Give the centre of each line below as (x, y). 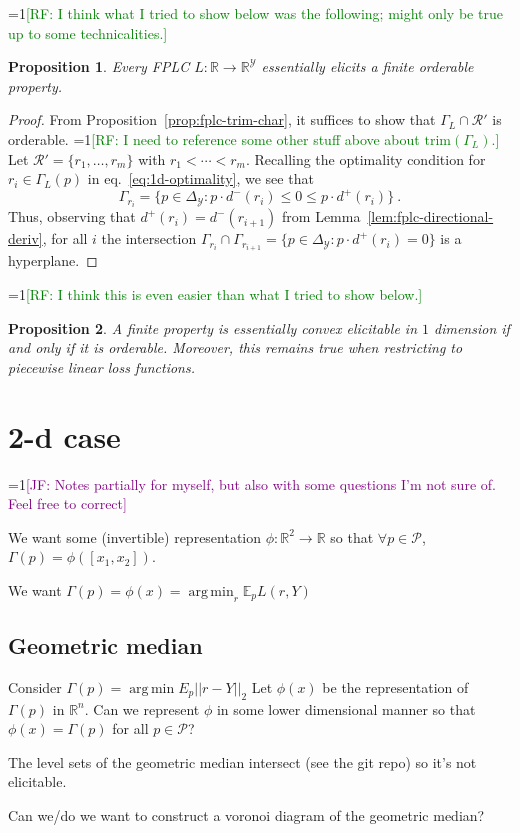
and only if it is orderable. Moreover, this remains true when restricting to (235, 347)
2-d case (64, 435)
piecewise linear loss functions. (101, 366)
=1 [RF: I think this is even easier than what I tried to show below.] (215, 294)
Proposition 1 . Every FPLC (99, 66)
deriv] (25, 238)
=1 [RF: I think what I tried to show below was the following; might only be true (255, 13)
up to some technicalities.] (88, 32)
